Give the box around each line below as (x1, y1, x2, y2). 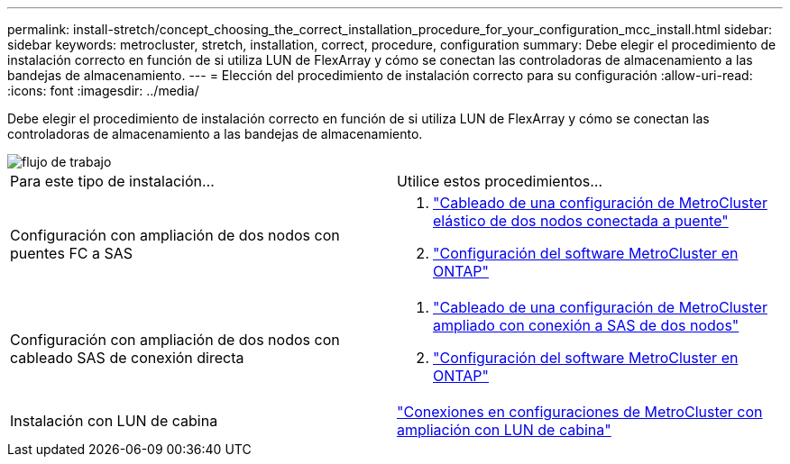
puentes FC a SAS (10, 244, 133, 262)
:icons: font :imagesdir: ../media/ (7, 83, 199, 98)
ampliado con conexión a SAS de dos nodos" (433, 316, 739, 334)
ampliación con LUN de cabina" (397, 421, 611, 439)
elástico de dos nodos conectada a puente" (433, 212, 729, 230)
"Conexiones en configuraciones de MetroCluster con (397, 403, 763, 421)
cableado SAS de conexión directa (10, 349, 244, 367)
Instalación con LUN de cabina (10, 412, 218, 430)
